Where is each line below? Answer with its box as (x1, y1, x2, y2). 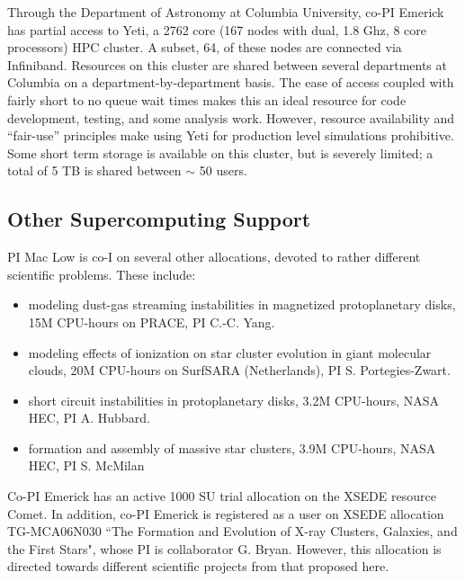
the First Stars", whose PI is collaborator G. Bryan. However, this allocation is (7, 539, 442, 558)
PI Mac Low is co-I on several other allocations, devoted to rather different (7, 247, 421, 266)
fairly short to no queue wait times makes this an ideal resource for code (7, 90, 407, 109)
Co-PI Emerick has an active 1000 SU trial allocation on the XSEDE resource (7, 487, 436, 505)
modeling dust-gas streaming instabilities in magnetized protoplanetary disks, (28, 295, 456, 314)
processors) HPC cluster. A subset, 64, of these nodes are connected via (7, 38, 402, 57)
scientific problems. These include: (7, 264, 196, 283)
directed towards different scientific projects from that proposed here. (7, 557, 389, 576)
